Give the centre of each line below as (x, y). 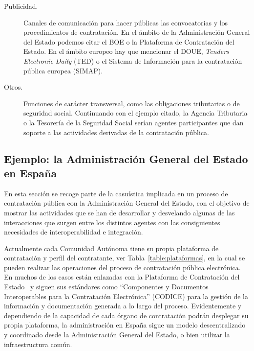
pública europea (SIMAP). (63, 70)
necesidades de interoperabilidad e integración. (74, 232)
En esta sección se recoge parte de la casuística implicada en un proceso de (116, 193)
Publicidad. (21, 6)
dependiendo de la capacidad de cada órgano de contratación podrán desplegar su (126, 315)
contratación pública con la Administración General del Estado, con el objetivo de (127, 203)
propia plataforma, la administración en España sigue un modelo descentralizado (125, 325)
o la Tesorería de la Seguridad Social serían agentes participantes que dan (134, 122)
